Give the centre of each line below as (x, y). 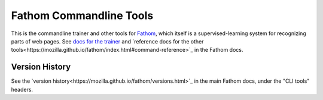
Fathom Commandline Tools (82, 15)
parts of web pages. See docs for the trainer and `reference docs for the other (107, 41)
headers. (22, 89)
